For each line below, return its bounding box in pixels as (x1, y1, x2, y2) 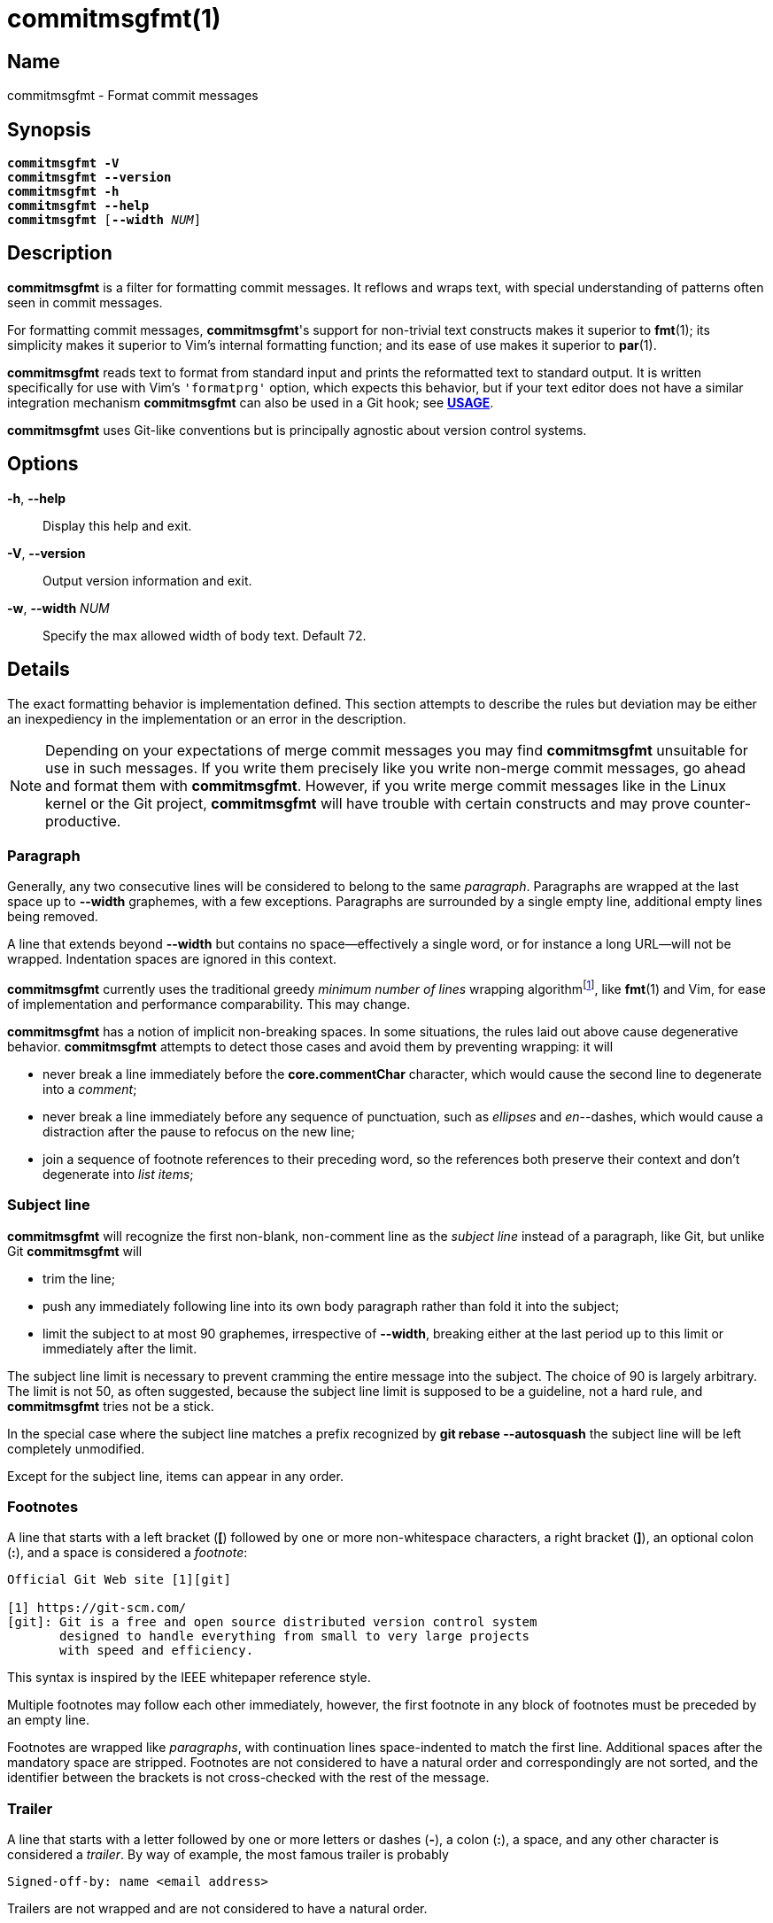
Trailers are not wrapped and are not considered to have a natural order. (7, 1901, 428, 1917)
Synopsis (7, 118, 91, 141)
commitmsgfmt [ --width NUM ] (7, 213, 202, 228)
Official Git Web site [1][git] (7, 1572, 231, 1587)
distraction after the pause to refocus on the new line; (43, 1123, 355, 1139)
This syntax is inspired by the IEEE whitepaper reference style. (7, 1670, 371, 1686)
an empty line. (7, 1712, 89, 1728)
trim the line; (43, 1270, 115, 1286)
